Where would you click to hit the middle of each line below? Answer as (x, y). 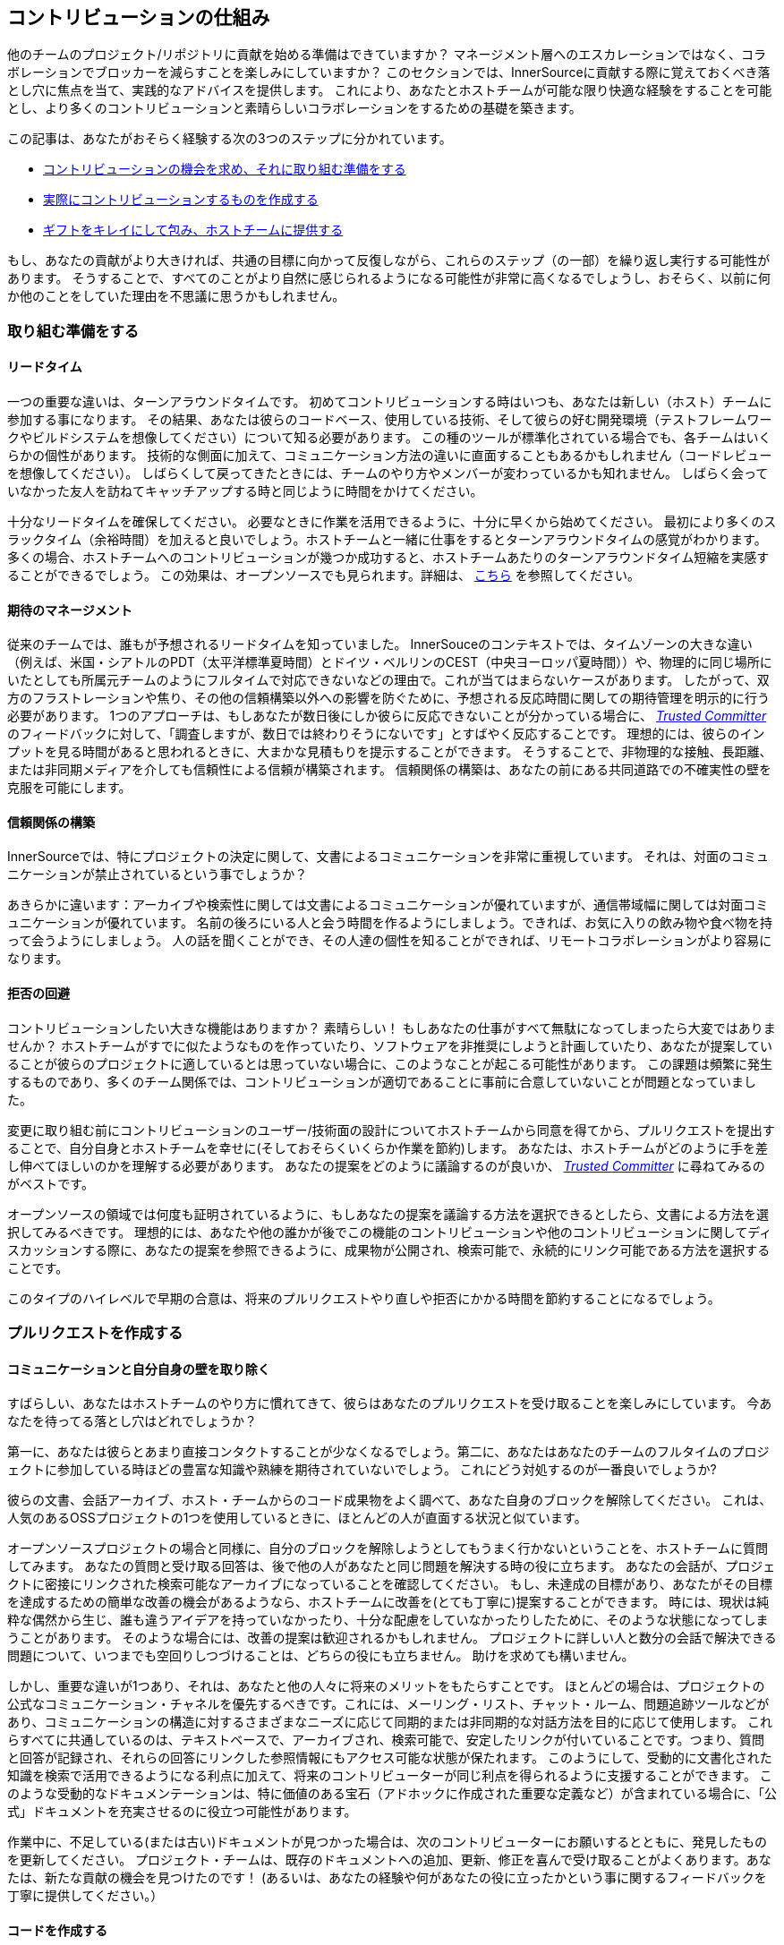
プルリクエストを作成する (95, 1333)
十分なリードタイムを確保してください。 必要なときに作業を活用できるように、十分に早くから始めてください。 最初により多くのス (392, 522)
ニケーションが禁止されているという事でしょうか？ (158, 874)
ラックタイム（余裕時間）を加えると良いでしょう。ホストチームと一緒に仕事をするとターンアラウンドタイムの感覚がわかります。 (387, 540)
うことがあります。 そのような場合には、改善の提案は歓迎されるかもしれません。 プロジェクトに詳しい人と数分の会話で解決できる (392, 1638)
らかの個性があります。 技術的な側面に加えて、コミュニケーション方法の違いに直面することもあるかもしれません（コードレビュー (390, 456)
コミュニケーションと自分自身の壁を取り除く (139, 1369)
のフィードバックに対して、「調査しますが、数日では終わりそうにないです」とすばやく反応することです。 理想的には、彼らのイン (386, 734)
